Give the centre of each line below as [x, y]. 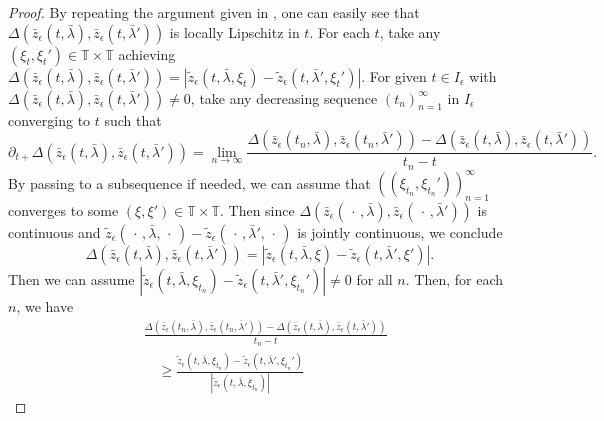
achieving [147, 53]
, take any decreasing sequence [284, 97]
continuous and [54, 231]
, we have [45, 305]
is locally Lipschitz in [234, 31]
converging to [49, 119]
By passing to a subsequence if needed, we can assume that [189, 182]
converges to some [63, 209]
